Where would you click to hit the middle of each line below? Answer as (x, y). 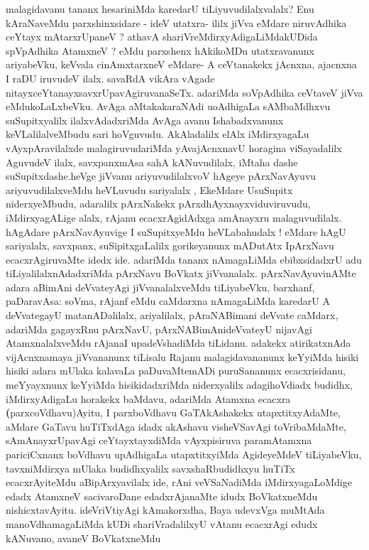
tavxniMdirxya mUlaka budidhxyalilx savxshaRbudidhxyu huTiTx (150, 468)
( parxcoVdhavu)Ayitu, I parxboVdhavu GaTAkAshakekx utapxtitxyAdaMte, (173, 412)
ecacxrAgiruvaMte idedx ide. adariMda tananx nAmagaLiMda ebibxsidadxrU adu (184, 259)
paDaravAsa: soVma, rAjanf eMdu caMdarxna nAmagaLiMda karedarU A (168, 301)
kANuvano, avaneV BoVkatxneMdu (83, 538)
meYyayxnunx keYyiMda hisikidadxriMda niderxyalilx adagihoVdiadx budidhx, (179, 385)
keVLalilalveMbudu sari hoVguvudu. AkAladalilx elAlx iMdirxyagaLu (158, 134)
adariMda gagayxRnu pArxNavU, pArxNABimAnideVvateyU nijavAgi (159, 329)
